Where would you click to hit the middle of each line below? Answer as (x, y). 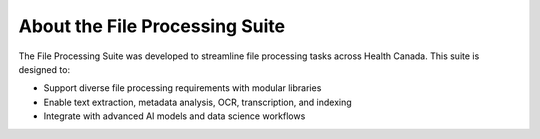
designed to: (44, 69)
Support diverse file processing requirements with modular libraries (182, 88)
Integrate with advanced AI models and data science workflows (174, 116)
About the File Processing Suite (151, 26)
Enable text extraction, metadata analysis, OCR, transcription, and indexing (197, 102)
